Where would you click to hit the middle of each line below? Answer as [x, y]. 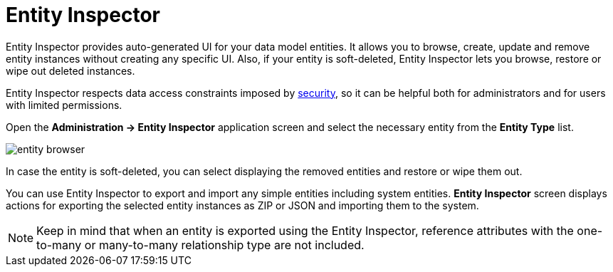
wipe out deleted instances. [70, 70]
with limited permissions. [64, 105]
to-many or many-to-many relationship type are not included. [200, 245]
